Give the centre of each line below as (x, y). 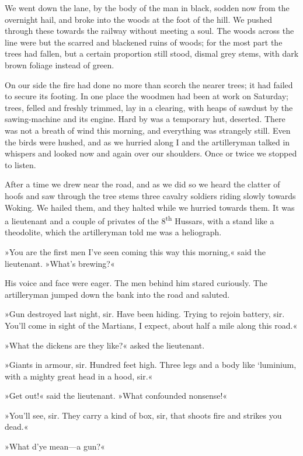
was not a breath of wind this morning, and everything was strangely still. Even (148, 130)
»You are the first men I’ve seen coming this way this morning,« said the (135, 251)
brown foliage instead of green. (60, 65)
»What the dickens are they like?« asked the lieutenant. (105, 345)
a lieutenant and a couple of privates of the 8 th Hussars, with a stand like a (140, 220)
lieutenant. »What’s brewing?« (60, 263)
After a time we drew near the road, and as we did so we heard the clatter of (142, 184)
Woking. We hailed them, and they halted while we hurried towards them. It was (150, 207)
